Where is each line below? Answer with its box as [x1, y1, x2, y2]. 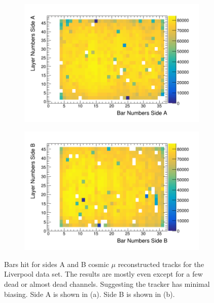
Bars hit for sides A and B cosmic [4, 258, 109, 269]
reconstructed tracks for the [118, 258, 204, 269]
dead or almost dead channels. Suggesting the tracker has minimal [4, 278, 210, 289]
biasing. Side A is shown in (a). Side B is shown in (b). [4, 288, 175, 299]
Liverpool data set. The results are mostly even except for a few [4, 269, 203, 279]
